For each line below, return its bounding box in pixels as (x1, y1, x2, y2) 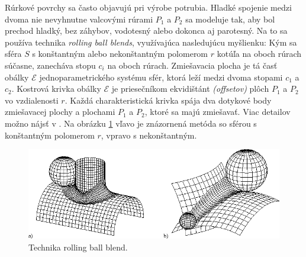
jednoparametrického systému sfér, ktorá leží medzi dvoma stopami (39, 70, 283, 83)
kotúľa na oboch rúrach (217, 47, 302, 60)
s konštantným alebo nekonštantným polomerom (32, 47, 208, 60)
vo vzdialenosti (5, 94, 59, 106)
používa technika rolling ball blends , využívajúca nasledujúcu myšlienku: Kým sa (5, 36, 297, 48)
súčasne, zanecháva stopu (5, 59, 96, 71)
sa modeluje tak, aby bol (185, 12, 275, 25)
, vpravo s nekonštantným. (101, 128, 197, 141)
